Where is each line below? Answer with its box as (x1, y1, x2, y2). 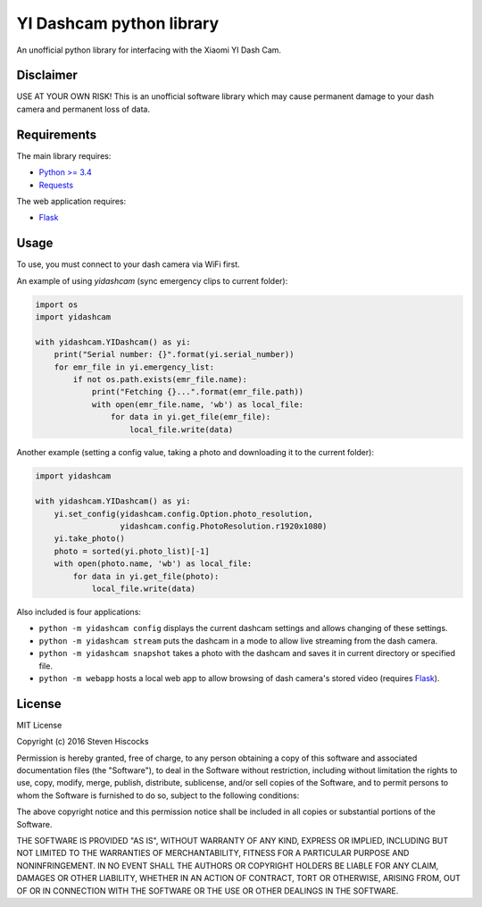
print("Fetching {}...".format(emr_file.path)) (91, 387, 304, 397)
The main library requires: (16, 150, 112, 161)
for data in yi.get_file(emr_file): (110, 412, 271, 422)
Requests (38, 179, 74, 190)
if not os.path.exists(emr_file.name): (72, 374, 247, 384)
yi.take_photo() (54, 534, 125, 544)
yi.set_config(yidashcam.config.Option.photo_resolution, (54, 509, 313, 519)
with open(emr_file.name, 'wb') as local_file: (91, 399, 304, 410)
